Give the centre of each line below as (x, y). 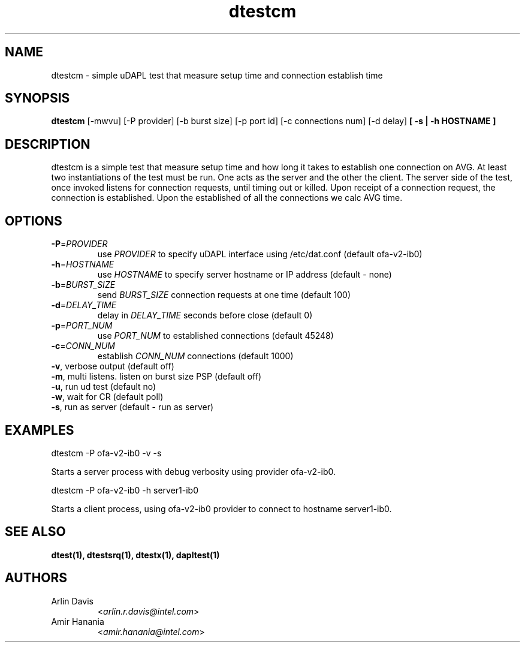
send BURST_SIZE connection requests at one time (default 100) (224, 295)
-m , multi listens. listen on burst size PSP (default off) (156, 377)
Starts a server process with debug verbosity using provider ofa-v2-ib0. (193, 471)
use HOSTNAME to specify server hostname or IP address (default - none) (245, 275)
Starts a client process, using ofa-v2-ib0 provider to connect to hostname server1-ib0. (221, 508)
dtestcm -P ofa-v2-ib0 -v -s (106, 453)
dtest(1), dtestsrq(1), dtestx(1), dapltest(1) (135, 555)
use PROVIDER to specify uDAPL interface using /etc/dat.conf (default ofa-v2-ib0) (260, 254)
